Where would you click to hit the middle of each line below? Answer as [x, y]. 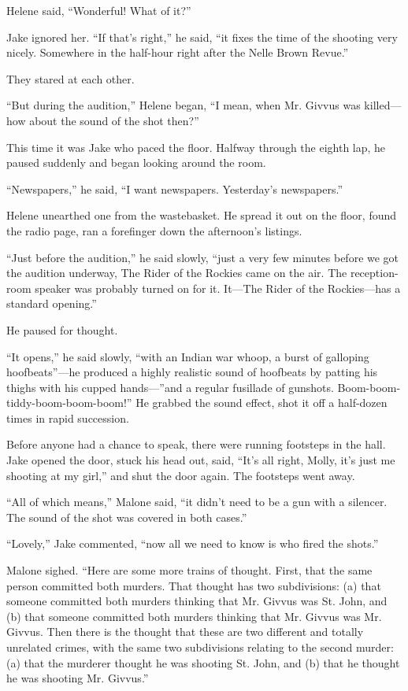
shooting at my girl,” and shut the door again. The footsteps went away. [181, 475]
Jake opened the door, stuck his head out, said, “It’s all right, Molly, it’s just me [201, 460]
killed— [383, 105]
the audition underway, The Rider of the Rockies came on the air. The [177, 273]
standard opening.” [52, 303]
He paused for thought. [62, 329]
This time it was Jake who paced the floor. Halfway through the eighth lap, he [196, 147]
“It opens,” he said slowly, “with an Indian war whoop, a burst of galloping [188, 356]
